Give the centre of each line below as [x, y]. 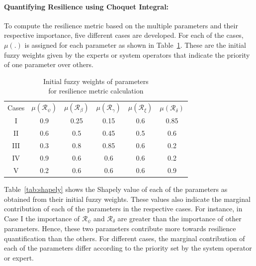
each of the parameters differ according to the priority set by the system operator [128, 248]
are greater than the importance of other [179, 218]
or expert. [19, 257]
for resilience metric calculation [96, 91]
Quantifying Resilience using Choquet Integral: [86, 6]
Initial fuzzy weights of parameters [96, 81]
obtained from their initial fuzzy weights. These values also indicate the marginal [127, 199]
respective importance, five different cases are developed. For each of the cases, [124, 35]
